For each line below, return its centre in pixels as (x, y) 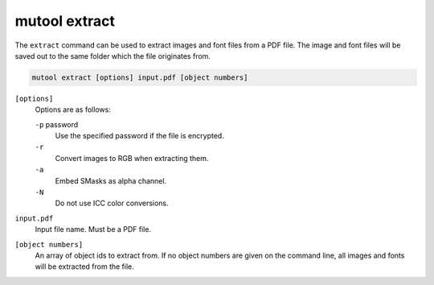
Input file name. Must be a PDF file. (93, 229)
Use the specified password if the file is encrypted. (139, 136)
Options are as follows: (73, 109)
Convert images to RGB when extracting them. (132, 158)
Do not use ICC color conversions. (112, 203)
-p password (57, 124)
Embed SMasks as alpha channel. (111, 180)
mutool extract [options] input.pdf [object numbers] (140, 77)
